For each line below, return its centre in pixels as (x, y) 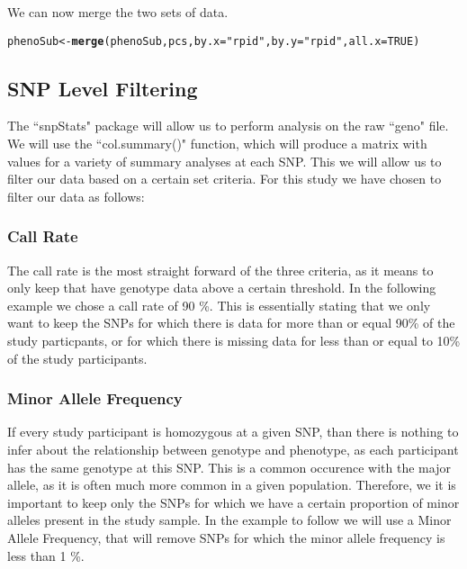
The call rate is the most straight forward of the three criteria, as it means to (220, 270)
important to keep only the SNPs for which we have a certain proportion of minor (233, 502)
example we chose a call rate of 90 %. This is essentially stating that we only (219, 305)
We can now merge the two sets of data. (118, 12)
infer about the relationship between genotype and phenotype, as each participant (233, 450)
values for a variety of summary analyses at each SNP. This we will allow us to (225, 161)
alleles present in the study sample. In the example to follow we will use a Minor (229, 520)
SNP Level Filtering (103, 88)
